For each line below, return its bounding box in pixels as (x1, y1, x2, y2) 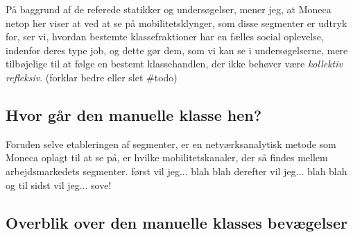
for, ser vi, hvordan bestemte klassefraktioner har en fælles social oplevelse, (6, 29, 324, 44)
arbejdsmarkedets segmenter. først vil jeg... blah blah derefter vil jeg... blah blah (6, 163, 347, 178)
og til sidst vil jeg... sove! (6, 177, 112, 192)
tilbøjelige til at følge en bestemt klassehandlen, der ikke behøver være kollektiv (6, 56, 343, 71)
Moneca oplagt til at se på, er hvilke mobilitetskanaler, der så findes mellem (6, 150, 328, 165)
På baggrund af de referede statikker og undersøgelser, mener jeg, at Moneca (6, 2, 332, 16)
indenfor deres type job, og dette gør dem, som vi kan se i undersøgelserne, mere (6, 42, 348, 57)
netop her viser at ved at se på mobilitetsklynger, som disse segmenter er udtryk (6, 15, 347, 30)
